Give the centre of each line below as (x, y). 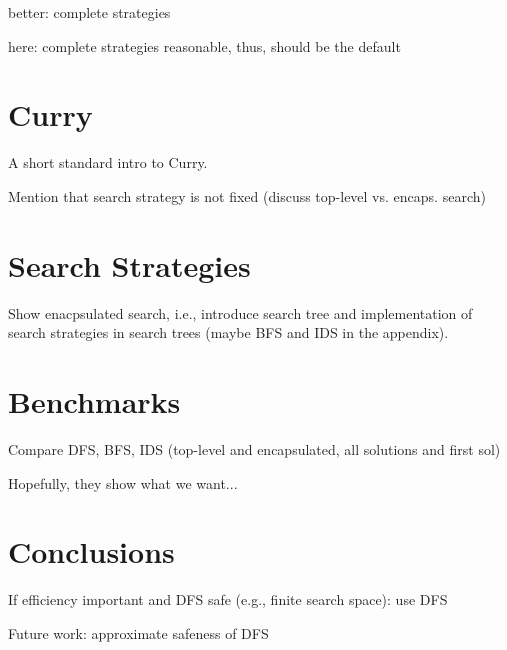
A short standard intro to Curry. (108, 162)
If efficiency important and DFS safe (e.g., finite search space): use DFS (228, 599)
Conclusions (91, 551)
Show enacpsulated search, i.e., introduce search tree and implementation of (240, 312)
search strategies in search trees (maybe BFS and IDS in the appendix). (228, 332)
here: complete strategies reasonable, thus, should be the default (204, 45)
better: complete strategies (89, 12)
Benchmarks (94, 401)
